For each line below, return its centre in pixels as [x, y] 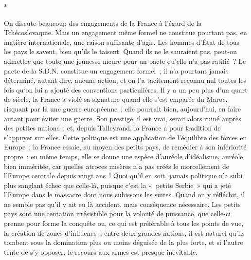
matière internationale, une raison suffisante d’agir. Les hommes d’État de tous [122, 42]
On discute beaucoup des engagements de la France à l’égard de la [103, 23]
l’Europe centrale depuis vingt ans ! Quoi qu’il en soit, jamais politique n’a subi [123, 176]
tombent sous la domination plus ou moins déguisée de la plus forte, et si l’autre [124, 242]
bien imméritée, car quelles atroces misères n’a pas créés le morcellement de [117, 166]
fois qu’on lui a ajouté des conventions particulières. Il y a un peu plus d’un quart [126, 89]
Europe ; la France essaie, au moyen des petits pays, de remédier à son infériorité [125, 147]
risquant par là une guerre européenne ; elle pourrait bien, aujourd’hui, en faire [123, 108]
